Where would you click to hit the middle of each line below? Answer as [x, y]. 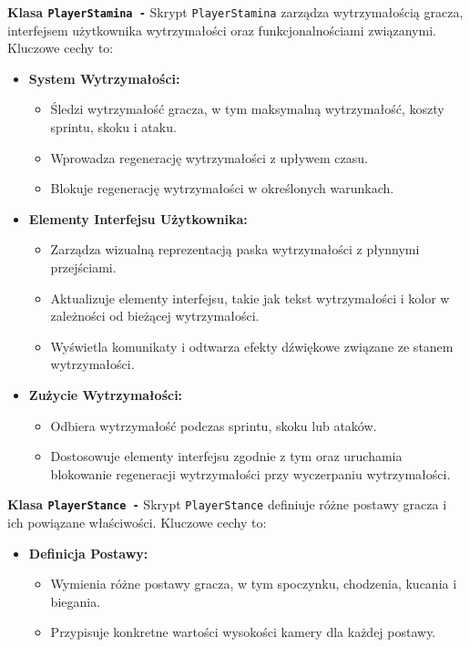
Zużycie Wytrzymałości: [106, 394]
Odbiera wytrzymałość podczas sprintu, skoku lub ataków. [214, 425]
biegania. [76, 601]
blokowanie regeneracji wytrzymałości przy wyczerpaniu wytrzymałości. [250, 473]
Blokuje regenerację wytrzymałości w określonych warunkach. [222, 188]
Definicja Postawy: [88, 553]
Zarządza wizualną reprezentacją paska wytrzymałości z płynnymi [235, 249]
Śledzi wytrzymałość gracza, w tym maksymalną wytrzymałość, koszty [247, 109]
